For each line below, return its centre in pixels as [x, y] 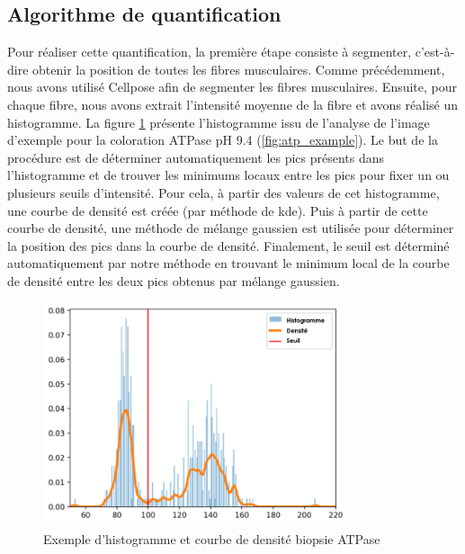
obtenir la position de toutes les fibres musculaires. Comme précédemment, [239, 69]
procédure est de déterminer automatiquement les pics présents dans [196, 157]
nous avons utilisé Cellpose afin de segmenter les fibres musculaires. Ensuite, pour [232, 87]
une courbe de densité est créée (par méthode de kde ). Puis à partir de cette [218, 210]
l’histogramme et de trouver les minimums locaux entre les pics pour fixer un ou [228, 175]
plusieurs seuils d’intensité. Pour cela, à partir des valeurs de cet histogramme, [224, 192]
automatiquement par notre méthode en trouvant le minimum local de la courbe [228, 263]
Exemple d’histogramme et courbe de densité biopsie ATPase [212, 538]
